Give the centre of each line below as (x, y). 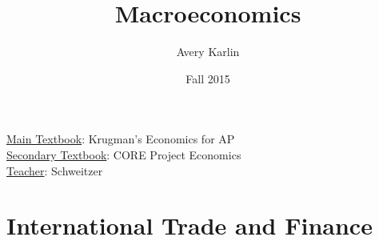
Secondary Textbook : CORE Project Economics (124, 154)
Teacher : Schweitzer (55, 170)
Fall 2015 (208, 78)
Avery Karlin (208, 52)
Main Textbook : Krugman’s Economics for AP (121, 139)
